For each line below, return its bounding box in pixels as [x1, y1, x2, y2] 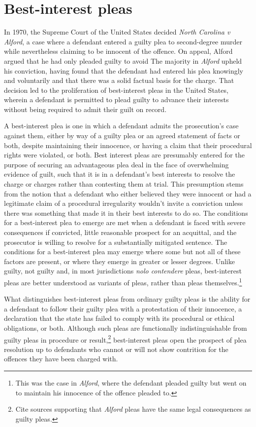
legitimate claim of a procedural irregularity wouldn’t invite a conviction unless [4, 198, 243, 208]
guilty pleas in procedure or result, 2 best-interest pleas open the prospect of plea [4, 333, 247, 345]
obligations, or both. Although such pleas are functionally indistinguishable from [4, 323, 247, 333]
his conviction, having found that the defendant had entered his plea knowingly [4, 65, 243, 76]
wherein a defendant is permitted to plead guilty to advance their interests [4, 94, 229, 105]
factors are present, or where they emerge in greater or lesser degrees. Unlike [4, 256, 235, 266]
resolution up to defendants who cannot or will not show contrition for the [4, 344, 228, 354]
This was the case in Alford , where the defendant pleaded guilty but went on [15, 378, 247, 388]
